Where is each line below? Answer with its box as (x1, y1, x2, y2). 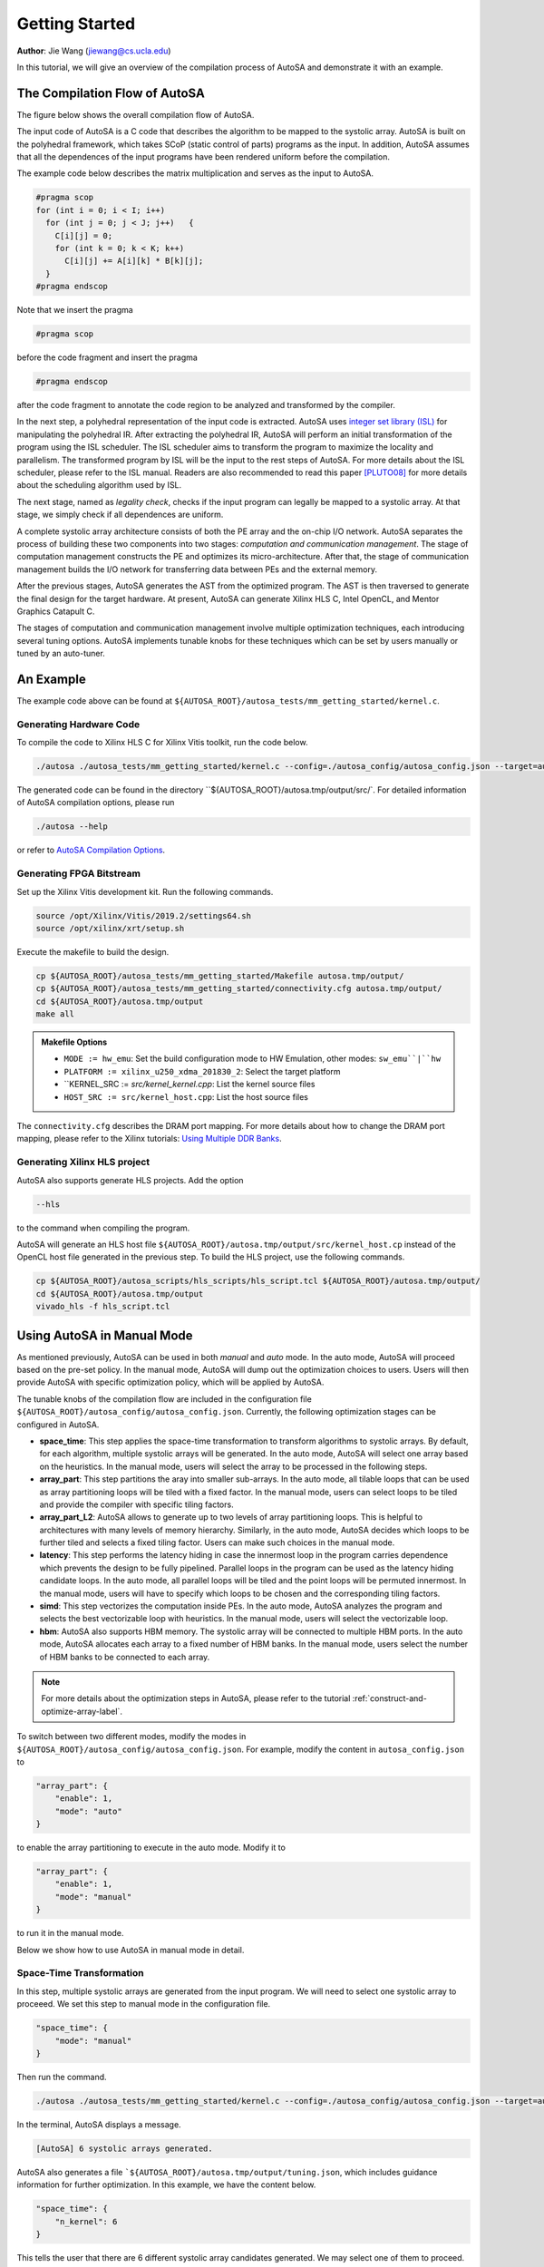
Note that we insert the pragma (16, 305, 133, 316)
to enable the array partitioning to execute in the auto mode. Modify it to (16, 1842, 286, 1853)
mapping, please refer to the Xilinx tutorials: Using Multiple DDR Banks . (16, 1133, 282, 1144)
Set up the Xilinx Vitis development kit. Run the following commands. (16, 886, 274, 897)
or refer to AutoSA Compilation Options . (16, 844, 166, 856)
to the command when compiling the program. (16, 1222, 190, 1233)
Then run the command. (16, 2071, 108, 2082)
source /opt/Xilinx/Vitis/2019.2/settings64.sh (35, 910, 251, 920)
